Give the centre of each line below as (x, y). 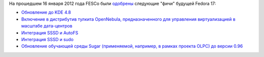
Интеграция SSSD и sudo (47, 39)
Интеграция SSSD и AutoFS (50, 33)
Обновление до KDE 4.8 (46, 13)
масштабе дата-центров (47, 26)
